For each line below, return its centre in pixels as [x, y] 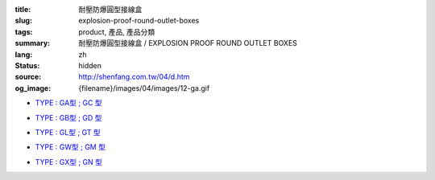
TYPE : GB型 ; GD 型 [68, 117]
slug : [23, 21]
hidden [90, 65]
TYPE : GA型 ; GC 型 [68, 103]
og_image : [33, 88]
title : [23, 9]
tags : [24, 31]
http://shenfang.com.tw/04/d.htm [134, 77]
